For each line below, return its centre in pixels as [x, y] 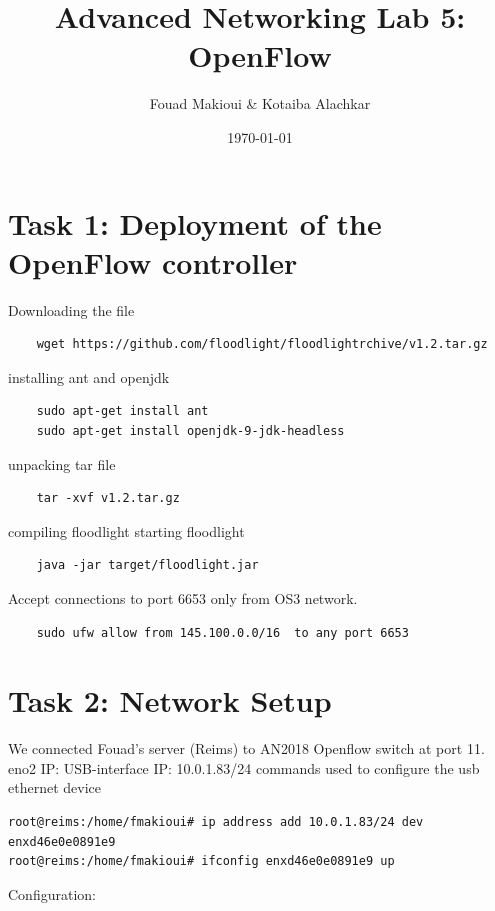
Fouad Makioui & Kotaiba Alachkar [260, 103]
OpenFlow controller [153, 261]
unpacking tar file [62, 463]
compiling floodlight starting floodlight [126, 530]
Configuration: [52, 893]
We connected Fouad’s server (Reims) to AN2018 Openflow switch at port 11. [246, 748]
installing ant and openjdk [89, 376]
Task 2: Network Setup [170, 700]
